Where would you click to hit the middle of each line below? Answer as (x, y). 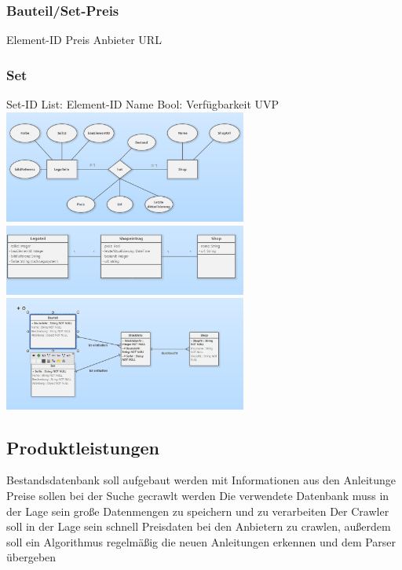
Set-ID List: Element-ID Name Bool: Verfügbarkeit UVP (143, 104)
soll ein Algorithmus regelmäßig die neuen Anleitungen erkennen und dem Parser (201, 541)
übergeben (31, 557)
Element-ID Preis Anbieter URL (84, 40)
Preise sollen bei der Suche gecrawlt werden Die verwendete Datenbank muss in (198, 495)
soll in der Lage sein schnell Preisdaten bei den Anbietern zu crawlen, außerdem (199, 526)
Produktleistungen (83, 447)
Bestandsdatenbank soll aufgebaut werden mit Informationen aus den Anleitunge (201, 480)
